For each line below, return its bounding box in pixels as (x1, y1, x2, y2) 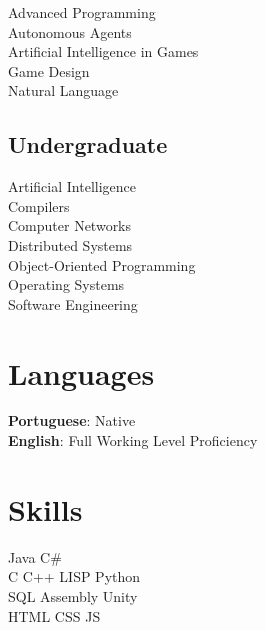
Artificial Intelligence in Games (8, 41, 199, 62)
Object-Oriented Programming (8, 254, 196, 275)
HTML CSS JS (8, 605, 101, 626)
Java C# (8, 546, 62, 567)
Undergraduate (8, 129, 168, 160)
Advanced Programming (8, 2, 156, 22)
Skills (8, 488, 83, 529)
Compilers (8, 195, 70, 216)
